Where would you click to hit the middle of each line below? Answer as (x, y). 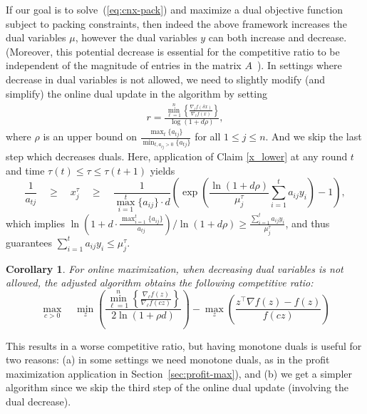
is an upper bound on (90, 136)
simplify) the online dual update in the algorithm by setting (136, 93)
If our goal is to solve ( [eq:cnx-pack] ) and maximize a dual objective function (175, 9)
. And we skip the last (314, 136)
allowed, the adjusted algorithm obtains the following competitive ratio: (160, 283)
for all (208, 136)
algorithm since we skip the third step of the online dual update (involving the (177, 387)
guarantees (29, 242)
